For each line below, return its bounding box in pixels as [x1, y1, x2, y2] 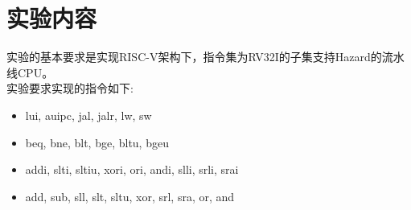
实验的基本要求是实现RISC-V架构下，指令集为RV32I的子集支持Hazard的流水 [6, 48, 405, 65]
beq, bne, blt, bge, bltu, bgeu [25, 134, 169, 150]
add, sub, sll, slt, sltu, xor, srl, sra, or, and [25, 187, 235, 204]
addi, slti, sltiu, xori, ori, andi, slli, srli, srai [25, 161, 239, 178]
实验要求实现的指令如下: [6, 80, 134, 97]
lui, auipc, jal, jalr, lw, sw [25, 106, 152, 123]
